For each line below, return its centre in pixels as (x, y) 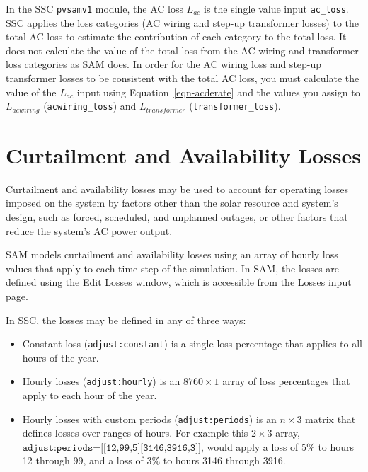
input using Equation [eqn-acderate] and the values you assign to (218, 92)
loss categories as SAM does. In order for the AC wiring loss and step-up (164, 64)
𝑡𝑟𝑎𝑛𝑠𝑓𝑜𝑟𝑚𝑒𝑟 (166, 110)
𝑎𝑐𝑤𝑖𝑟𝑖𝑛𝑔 (26, 110)
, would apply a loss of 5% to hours (277, 446)
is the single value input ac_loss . (276, 8)
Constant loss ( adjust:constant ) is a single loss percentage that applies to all (192, 344)
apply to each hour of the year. (90, 395)
